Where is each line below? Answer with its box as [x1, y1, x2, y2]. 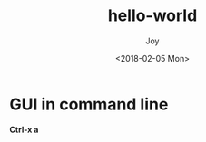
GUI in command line [9, 94, 169, 114]
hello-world [107, 5, 198, 26]
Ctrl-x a [9, 124, 39, 135]
